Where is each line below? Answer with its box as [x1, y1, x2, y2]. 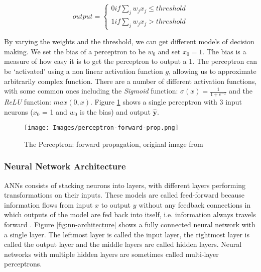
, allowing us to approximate [169, 65, 256, 76]
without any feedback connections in [139, 199, 251, 210]
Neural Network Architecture [4, 160, 126, 172]
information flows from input [4, 199, 93, 210]
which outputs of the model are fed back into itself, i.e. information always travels [4, 209, 256, 220]
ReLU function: [4, 96, 51, 107]
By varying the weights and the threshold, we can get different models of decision [4, 36, 254, 47]
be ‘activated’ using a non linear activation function [4, 65, 163, 76]
